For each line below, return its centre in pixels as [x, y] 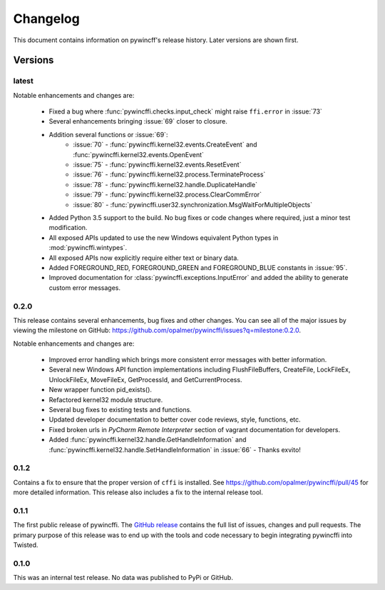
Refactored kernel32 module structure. [106, 399]
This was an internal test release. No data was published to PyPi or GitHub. [123, 578]
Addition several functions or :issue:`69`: [108, 134]
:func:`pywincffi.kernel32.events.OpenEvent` [139, 154]
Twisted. [26, 545]
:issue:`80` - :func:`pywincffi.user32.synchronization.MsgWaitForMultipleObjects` [193, 204]
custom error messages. [85, 287]
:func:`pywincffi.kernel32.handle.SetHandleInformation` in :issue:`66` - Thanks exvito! [175, 449]
